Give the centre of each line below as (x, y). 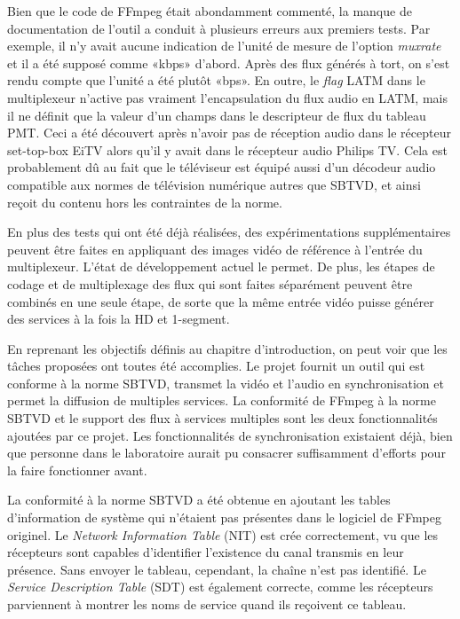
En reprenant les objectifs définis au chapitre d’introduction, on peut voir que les (227, 348)
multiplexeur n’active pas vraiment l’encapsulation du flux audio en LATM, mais (227, 97)
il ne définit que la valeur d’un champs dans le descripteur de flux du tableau (217, 115)
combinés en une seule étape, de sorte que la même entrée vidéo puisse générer (221, 301)
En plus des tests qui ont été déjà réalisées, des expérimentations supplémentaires (229, 232)
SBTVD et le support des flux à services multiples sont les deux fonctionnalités (222, 418)
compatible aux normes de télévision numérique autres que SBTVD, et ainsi (214, 184)
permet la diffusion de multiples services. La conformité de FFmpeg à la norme (222, 400)
